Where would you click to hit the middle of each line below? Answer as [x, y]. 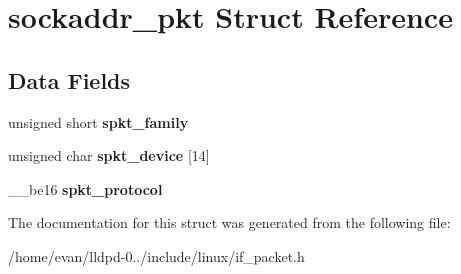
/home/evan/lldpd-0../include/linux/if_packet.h [156, 255]
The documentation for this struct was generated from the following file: [229, 222]
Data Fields [69, 79]
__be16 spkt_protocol [85, 188]
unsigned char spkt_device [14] [109, 155]
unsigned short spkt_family [98, 121]
